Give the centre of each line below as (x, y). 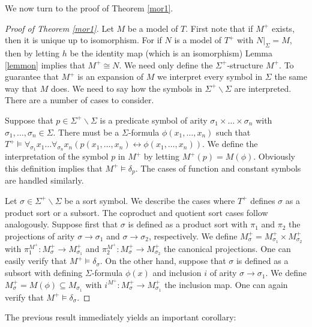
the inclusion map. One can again (226, 284)
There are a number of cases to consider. (79, 100)
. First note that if (219, 28)
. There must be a (86, 132)
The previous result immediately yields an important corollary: (121, 317)
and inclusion (177, 273)
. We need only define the (166, 64)
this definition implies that (54, 168)
